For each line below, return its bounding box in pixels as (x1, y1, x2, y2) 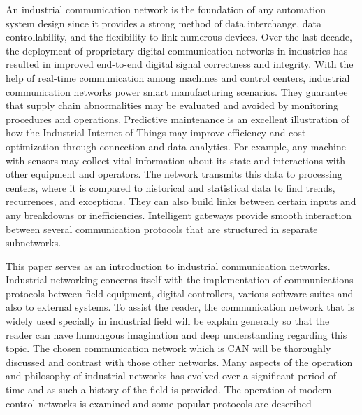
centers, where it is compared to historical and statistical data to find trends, (6, 180, 335, 195)
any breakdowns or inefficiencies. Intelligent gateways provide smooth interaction (6, 207, 352, 222)
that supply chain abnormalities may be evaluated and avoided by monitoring (6, 98, 338, 113)
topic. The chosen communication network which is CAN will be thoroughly (6, 341, 331, 356)
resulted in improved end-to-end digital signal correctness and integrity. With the (6, 57, 354, 71)
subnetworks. (6, 235, 61, 250)
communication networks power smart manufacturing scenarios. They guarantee (6, 84, 348, 99)
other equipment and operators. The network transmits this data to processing (6, 167, 342, 181)
